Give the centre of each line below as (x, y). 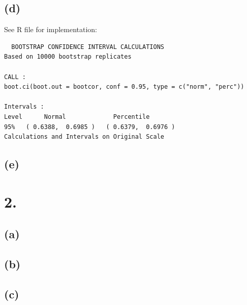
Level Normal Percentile (77, 117)
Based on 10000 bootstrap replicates (68, 57)
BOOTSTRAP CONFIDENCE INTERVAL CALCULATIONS (88, 47)
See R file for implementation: (51, 29)
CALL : (15, 77)
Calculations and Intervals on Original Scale (84, 137)
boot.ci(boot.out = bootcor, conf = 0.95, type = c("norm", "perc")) (124, 87)
